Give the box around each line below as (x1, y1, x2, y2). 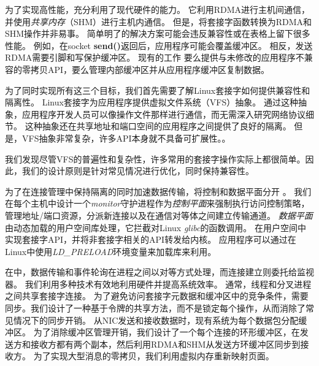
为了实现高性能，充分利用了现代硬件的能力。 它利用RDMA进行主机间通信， (5, 3, 310, 15)
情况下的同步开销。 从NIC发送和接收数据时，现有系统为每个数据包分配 (13, 313, 299, 326)
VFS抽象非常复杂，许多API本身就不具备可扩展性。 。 (21, 131, 231, 144)
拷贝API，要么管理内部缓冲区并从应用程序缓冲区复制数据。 (30, 63, 270, 75)
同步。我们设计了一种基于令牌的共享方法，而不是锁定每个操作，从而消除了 (5, 302, 306, 315)
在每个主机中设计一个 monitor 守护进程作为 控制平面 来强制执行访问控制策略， (5, 197, 310, 210)
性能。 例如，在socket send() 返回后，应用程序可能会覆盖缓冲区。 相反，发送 (5, 39, 313, 51)
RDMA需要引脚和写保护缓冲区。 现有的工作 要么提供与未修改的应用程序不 (5, 51, 304, 64)
